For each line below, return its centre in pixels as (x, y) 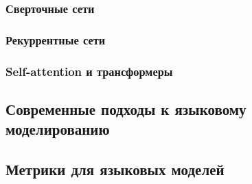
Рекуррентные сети (56, 39)
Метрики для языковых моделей (115, 169)
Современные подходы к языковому (126, 108)
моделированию (58, 129)
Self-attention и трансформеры (89, 71)
